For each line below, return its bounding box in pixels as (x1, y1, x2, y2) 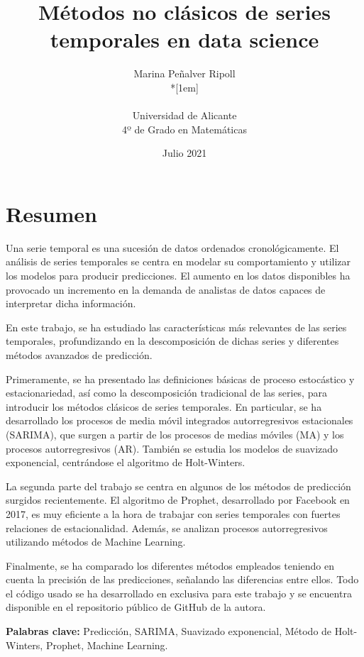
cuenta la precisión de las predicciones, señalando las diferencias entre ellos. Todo (6, 572, 359, 587)
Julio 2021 (162, 145, 207, 160)
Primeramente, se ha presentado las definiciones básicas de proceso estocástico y (6, 371, 355, 386)
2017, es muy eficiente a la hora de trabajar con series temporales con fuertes (6, 506, 341, 521)
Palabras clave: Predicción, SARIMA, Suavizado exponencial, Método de (6, 624, 332, 639)
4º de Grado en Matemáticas (121, 121, 247, 136)
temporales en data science (50, 25, 319, 54)
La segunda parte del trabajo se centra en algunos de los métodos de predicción (6, 478, 351, 493)
